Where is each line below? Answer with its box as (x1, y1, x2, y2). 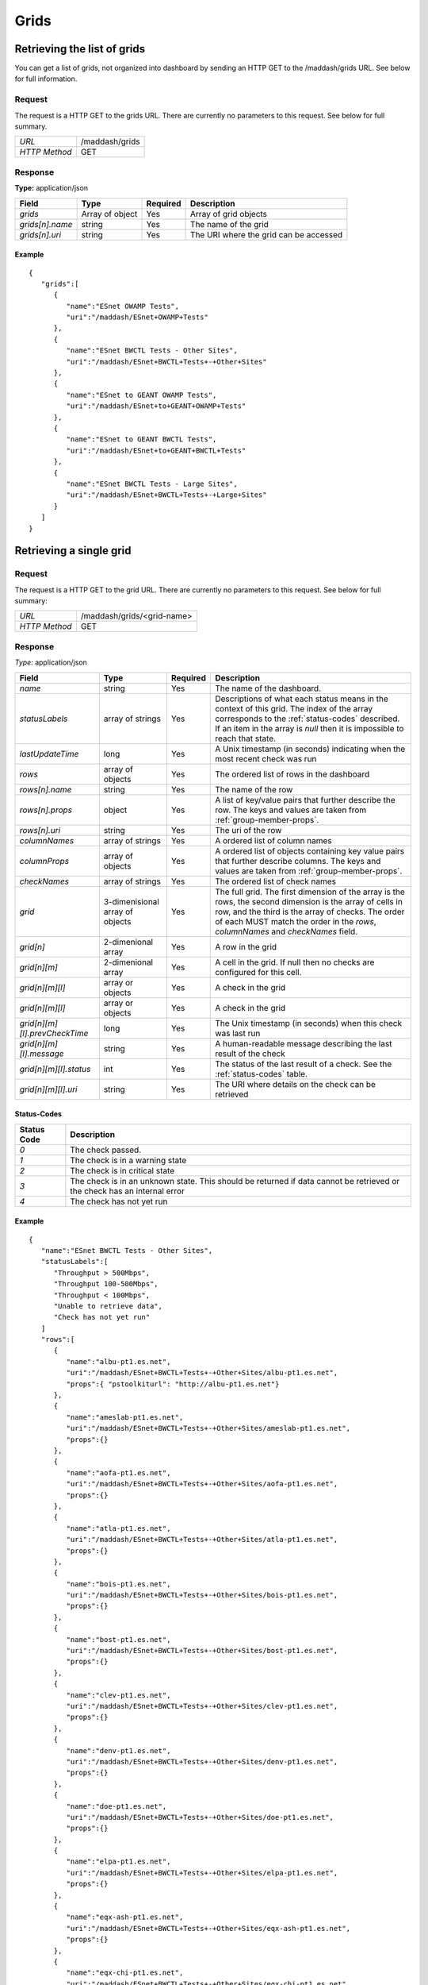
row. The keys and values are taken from (215, 804, 367, 815)
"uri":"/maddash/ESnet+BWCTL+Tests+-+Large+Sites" (66, 491, 267, 499)
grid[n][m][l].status (19, 1063, 91, 1074)
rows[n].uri (19, 824, 61, 835)
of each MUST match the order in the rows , (215, 915, 376, 927)
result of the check (215, 1048, 285, 1059)
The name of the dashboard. (215, 683, 322, 694)
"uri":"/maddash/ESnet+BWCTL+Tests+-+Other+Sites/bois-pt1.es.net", (66, 1590, 338, 1600)
